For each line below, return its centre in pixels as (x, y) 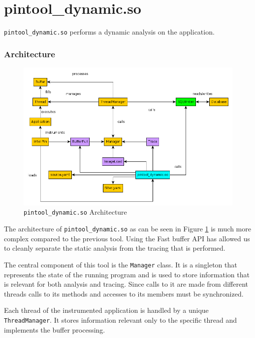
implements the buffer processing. (55, 329)
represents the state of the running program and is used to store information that (127, 274)
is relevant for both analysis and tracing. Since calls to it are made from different (126, 284)
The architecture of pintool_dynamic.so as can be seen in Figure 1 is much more (127, 229)
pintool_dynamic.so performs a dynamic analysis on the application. (109, 32)
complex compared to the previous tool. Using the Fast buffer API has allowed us (127, 238)
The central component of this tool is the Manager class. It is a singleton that (121, 264)
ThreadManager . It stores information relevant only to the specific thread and (121, 320)
